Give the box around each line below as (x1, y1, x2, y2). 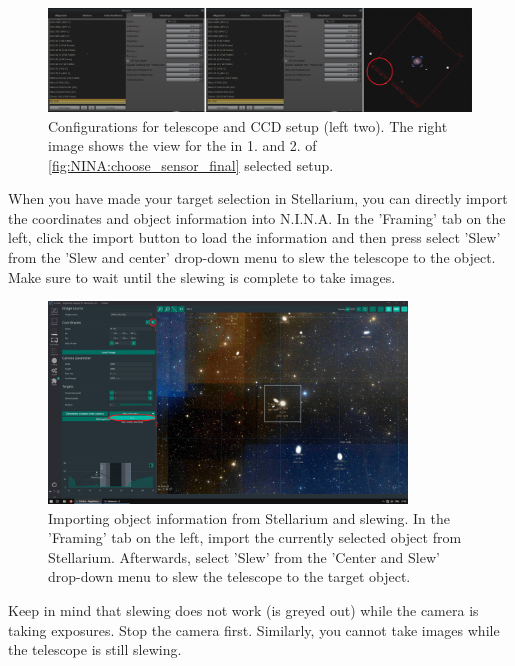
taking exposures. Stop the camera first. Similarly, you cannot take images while (8, 619, 500, 640)
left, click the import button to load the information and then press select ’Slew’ (8, 227, 501, 248)
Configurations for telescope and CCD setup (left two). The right (48, 115, 448, 136)
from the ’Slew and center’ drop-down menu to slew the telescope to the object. (8, 247, 496, 268)
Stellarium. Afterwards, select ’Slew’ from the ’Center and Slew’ (48, 546, 440, 567)
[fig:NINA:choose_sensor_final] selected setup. (48, 154, 334, 175)
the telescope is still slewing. (8, 639, 182, 660)
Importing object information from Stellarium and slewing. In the (48, 507, 451, 528)
